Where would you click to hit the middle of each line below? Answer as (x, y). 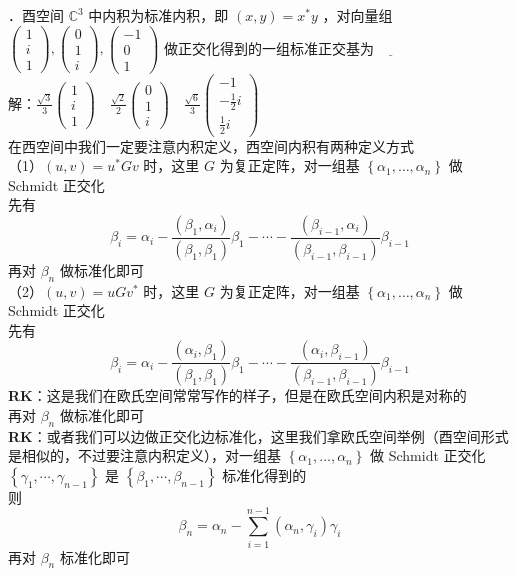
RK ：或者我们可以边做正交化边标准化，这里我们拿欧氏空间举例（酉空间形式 (258, 435)
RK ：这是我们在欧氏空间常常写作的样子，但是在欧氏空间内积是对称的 (237, 395)
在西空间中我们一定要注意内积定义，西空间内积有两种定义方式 (211, 145)
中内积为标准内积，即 (158, 15)
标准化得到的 (264, 474)
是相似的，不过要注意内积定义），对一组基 (144, 455)
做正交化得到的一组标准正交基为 (269, 47)
